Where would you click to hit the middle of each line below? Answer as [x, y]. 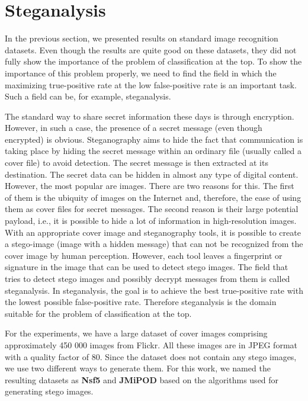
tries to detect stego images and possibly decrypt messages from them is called [147, 278]
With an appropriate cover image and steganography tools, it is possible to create [153, 232]
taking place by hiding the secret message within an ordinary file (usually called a [153, 151]
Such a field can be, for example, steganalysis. [88, 96]
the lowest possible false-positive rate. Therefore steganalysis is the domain [141, 302]
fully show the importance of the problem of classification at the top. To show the [153, 61]
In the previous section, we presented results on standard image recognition [142, 38]
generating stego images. [49, 391]
